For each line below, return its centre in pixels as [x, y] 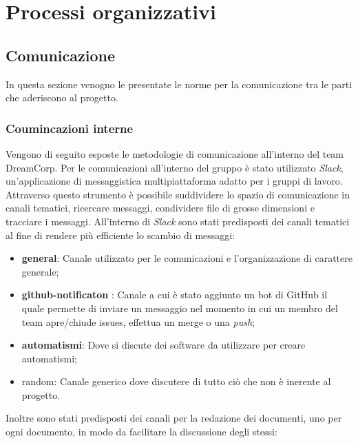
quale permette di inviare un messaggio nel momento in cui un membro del [180, 308]
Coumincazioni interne [70, 128]
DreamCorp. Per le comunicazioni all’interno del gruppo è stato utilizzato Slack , [175, 167]
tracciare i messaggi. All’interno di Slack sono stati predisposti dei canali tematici [178, 221]
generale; [40, 271]
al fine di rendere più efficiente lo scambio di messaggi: [120, 235]
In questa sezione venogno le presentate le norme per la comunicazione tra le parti [179, 84]
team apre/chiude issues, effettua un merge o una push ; [138, 321]
